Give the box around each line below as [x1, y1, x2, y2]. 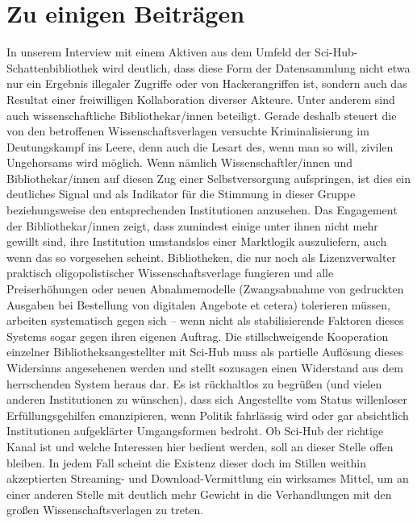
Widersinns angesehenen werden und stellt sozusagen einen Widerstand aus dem [6, 359, 403, 376]
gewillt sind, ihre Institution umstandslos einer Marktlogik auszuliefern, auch [6, 233, 387, 250]
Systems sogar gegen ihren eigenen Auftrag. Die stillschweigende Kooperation [6, 327, 389, 344]
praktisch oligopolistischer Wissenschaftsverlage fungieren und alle [6, 264, 334, 281]
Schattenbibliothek [6, 59, 98, 76]
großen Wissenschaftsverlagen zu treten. [6, 501, 204, 518]
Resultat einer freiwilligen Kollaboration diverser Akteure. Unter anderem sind [6, 90, 395, 107]
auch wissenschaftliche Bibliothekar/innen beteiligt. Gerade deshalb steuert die [6, 106, 397, 123]
